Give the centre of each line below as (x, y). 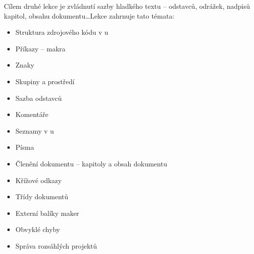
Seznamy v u (35, 130)
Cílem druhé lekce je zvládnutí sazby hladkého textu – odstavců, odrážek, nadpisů (127, 6)
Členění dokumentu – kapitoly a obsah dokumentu (91, 163)
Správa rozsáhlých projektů (56, 245)
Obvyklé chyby (38, 229)
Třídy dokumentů (42, 196)
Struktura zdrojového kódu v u (62, 32)
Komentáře (32, 114)
